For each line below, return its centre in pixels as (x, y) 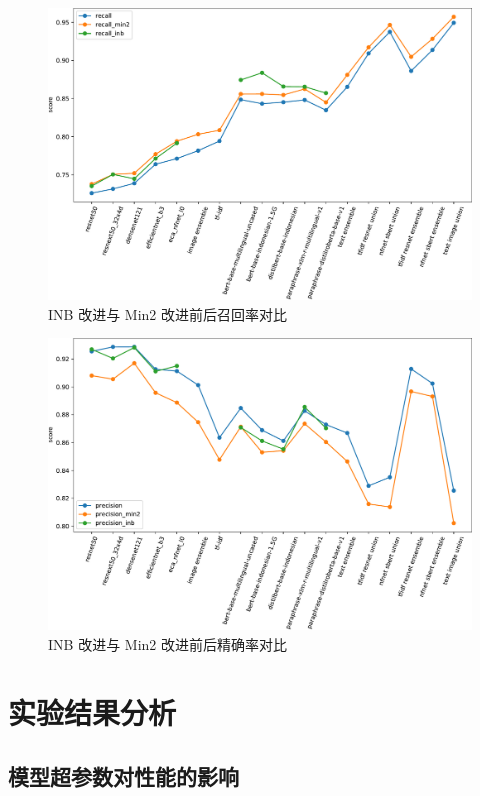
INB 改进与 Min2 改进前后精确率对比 (167, 643)
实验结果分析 (92, 712)
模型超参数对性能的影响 (123, 775)
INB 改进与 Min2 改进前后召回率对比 (167, 313)
